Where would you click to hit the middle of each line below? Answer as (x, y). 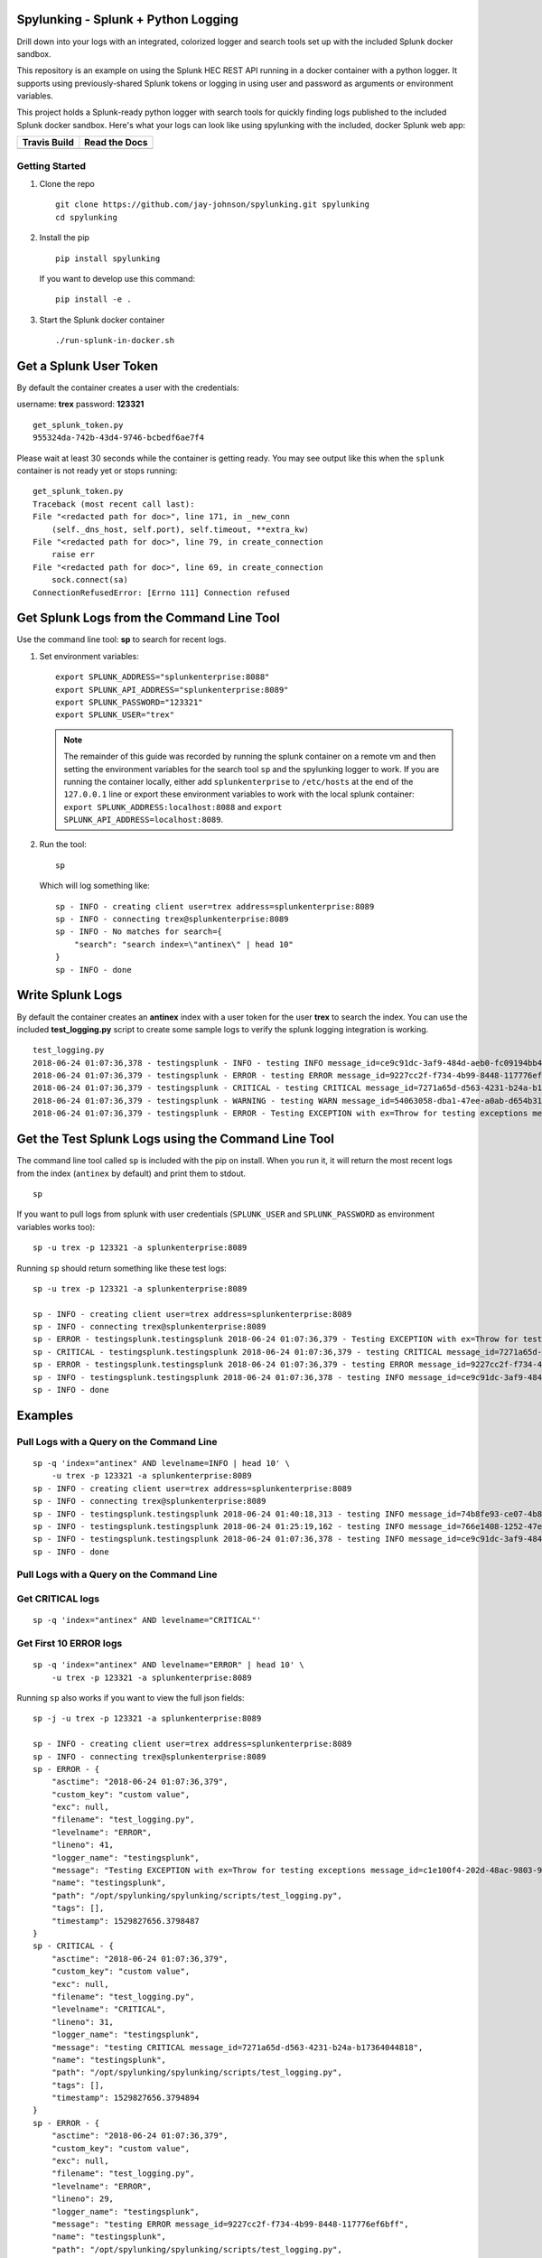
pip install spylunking (108, 258)
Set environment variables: (89, 656)
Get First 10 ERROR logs (70, 1643)
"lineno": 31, (83, 2022)
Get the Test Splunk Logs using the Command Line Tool (175, 1139)
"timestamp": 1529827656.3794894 (126, 2098)
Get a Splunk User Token (87, 366)
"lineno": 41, (83, 1845)
